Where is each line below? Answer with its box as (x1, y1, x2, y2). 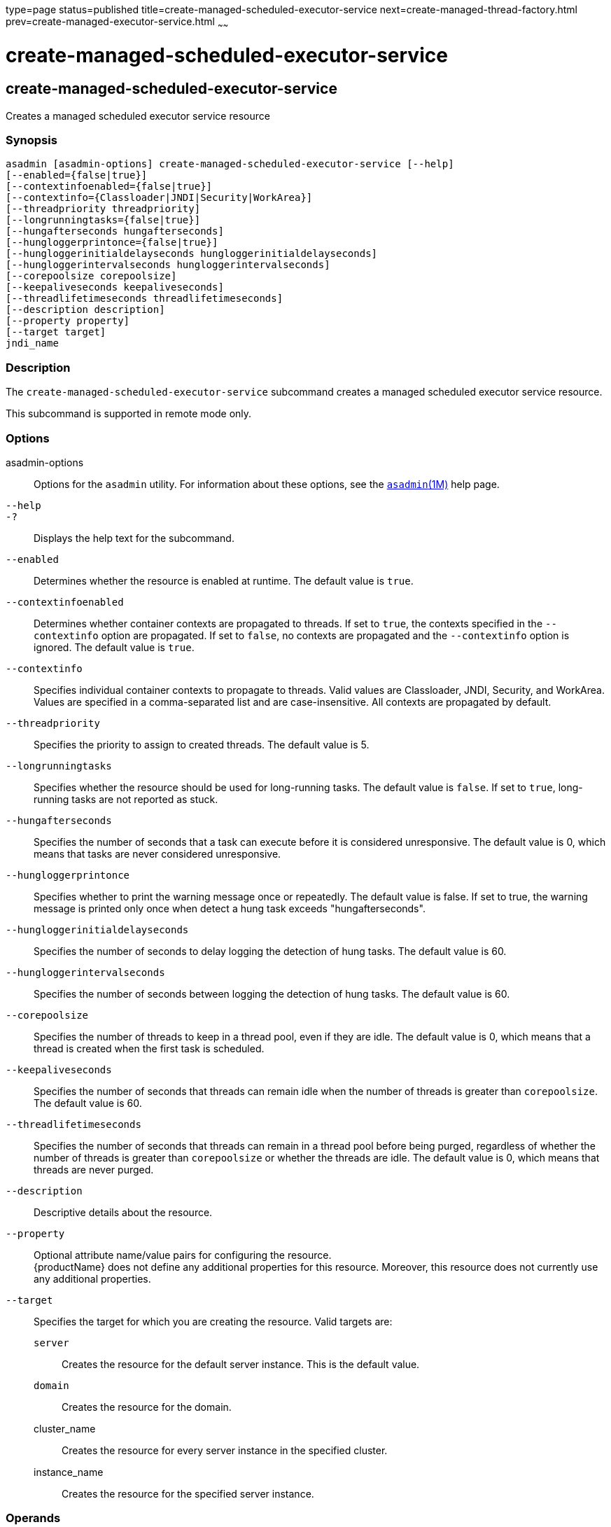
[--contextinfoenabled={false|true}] (6, 181, 213, 193)
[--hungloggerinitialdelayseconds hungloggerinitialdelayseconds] (6, 248, 378, 260)
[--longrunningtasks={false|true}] (6, 214, 201, 226)
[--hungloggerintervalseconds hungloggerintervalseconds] (6, 259, 330, 271)
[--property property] (6, 315, 130, 327)
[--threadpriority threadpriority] (6, 203, 201, 215)
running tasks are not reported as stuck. (34, 793, 218, 805)
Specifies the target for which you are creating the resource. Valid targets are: (34, 1315, 393, 1327)
